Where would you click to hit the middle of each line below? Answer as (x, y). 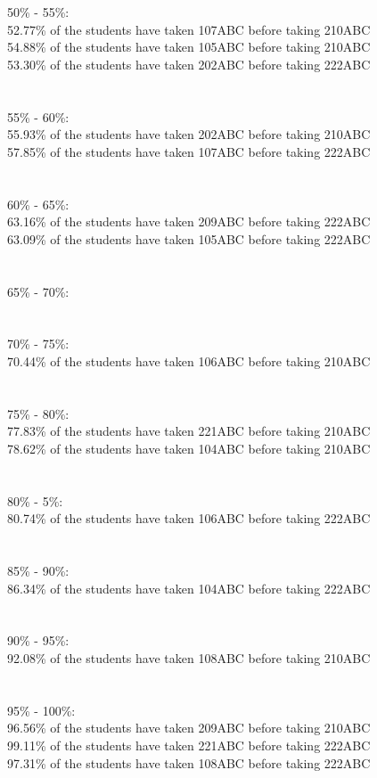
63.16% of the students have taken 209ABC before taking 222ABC (189, 221)
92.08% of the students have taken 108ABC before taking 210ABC (189, 657)
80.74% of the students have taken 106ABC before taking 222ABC (189, 518)
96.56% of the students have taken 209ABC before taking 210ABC (189, 728)
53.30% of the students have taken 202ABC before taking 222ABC (189, 64)
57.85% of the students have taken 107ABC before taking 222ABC (189, 151)
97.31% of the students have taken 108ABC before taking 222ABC (189, 762)
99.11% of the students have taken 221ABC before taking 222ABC (189, 745)
